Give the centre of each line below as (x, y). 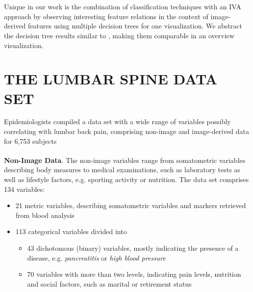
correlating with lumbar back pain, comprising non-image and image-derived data (127, 131)
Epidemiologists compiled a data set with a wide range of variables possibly (117, 121)
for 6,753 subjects (30, 141)
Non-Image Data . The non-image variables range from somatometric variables (125, 160)
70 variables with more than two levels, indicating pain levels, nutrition (134, 274)
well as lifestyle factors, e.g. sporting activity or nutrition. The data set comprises (126, 179)
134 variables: (24, 189)
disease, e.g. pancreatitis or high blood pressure (96, 257)
